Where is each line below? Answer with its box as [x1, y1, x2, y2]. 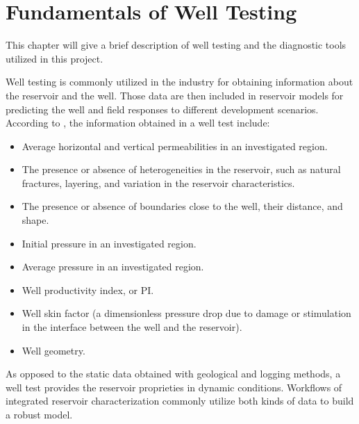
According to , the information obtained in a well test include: [6, 115, 270, 130]
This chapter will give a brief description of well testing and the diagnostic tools [6, 38, 347, 52]
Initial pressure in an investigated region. [22, 236, 197, 250]
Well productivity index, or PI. [22, 282, 154, 297]
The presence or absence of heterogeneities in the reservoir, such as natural [22, 162, 341, 177]
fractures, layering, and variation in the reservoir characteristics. [22, 175, 295, 190]
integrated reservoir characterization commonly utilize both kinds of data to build [6, 393, 354, 408]
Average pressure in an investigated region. [22, 259, 204, 274]
